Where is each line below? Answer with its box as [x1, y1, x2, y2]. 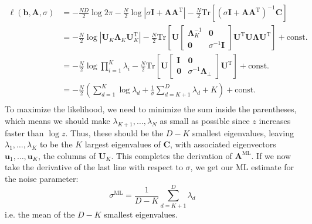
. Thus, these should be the [65, 126, 164, 139]
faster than [5, 126, 44, 139]
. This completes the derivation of [111, 149, 232, 161]
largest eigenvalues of [84, 138, 161, 150]
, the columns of [38, 149, 96, 161]
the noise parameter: [5, 172, 79, 184]
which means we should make [5, 114, 110, 126]
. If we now [251, 149, 291, 161]
